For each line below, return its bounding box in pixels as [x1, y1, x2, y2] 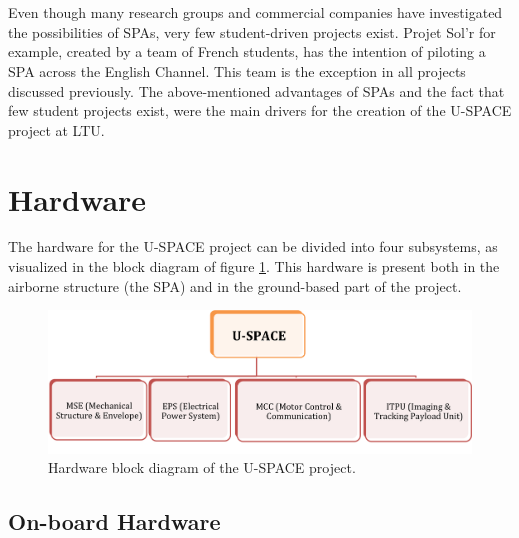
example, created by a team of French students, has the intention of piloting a [8, 41, 486, 62]
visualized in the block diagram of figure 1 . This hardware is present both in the [8, 256, 500, 277]
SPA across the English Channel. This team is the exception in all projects [8, 60, 466, 81]
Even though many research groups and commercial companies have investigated [8, 2, 503, 23]
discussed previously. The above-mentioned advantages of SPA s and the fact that [8, 80, 505, 101]
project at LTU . [8, 119, 105, 140]
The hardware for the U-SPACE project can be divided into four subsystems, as [8, 236, 498, 257]
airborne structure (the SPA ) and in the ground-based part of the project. [8, 275, 462, 296]
